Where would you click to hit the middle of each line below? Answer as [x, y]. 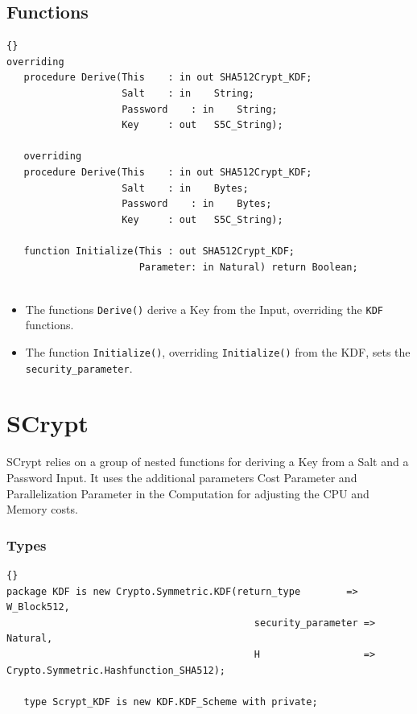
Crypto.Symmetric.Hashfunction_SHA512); [116, 670]
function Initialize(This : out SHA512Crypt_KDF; [159, 251]
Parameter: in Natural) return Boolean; [248, 267]
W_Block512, [38, 607]
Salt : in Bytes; [185, 188]
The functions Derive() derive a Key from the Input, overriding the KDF [204, 309]
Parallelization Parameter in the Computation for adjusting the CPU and [188, 493]
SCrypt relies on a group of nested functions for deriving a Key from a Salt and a [208, 462]
